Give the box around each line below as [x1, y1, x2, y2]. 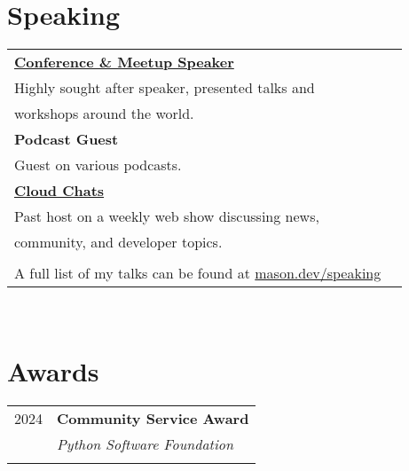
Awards [7, 352, 99, 389]
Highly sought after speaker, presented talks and [14, 77, 315, 98]
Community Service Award [57, 407, 249, 428]
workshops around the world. [14, 103, 194, 124]
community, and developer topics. [14, 232, 223, 253]
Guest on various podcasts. [14, 154, 182, 176]
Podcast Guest [14, 129, 119, 150]
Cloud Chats [14, 180, 105, 201]
